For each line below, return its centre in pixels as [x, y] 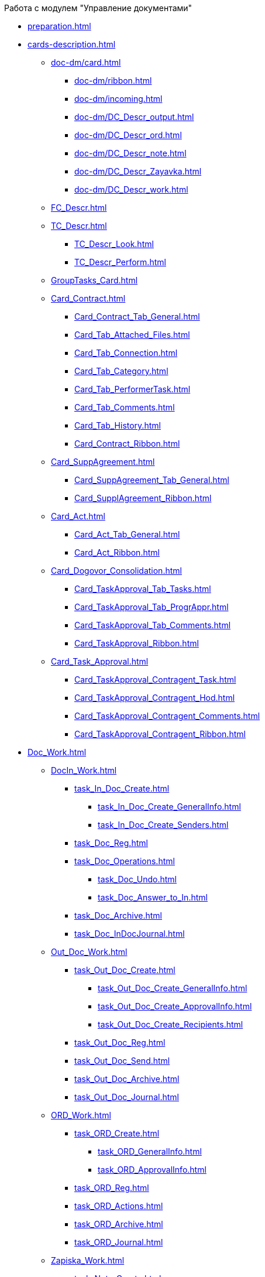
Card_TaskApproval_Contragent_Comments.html [167, 716]
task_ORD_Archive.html [119, 1224]
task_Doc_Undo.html [137, 879]
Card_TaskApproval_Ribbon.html [137, 643]
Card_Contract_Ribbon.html [127, 444]
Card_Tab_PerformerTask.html [132, 389]
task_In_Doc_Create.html [122, 788]
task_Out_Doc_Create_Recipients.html [171, 1024]
